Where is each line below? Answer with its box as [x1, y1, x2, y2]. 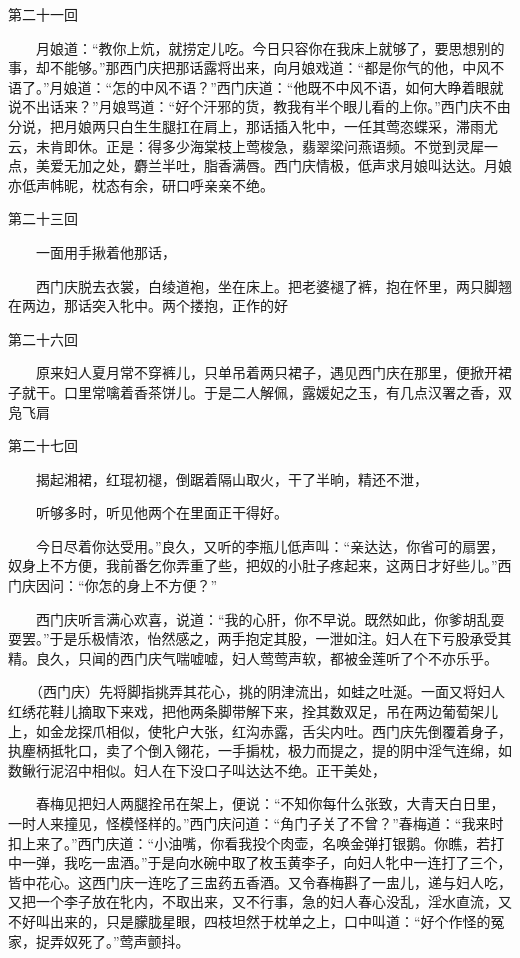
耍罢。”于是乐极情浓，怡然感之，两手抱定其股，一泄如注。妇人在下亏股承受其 [8, 628, 512, 649]
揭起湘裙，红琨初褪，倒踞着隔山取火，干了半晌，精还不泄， [35, 468, 428, 489]
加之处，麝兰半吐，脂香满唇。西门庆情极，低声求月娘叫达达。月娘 [77, 155, 512, 176]
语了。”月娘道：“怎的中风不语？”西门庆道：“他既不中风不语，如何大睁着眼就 [8, 76, 504, 97]
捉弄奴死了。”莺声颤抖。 [35, 930, 190, 951]
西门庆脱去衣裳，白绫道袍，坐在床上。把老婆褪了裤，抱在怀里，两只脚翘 [35, 275, 512, 296]
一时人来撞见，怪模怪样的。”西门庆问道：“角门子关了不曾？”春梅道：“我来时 [8, 813, 504, 833]
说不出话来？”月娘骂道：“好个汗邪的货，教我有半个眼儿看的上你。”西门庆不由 [8, 96, 511, 117]
